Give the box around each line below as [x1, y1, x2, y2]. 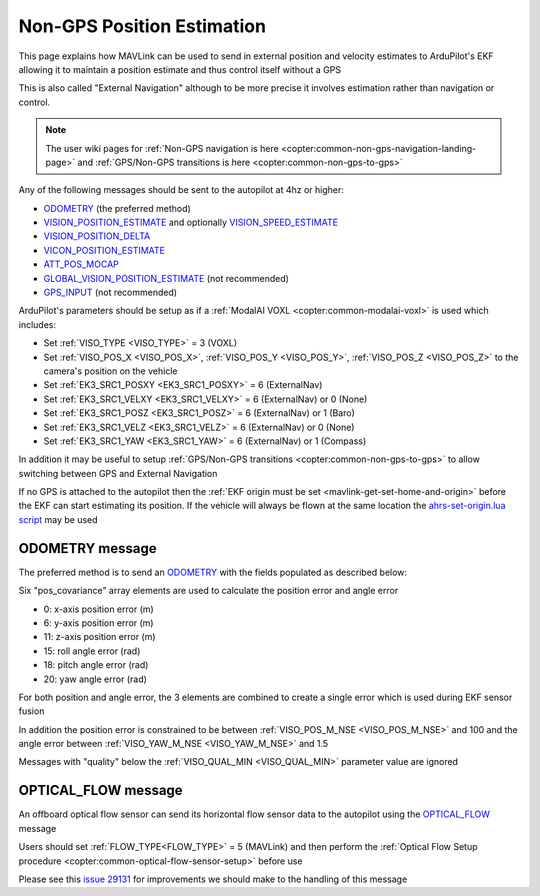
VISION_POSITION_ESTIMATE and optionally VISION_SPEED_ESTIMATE [43, 216, 339, 229]
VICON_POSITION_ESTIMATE [43, 244, 165, 256]
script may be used [18, 513, 99, 525]
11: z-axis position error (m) [43, 631, 156, 643]
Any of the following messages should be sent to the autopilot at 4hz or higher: [18, 184, 345, 196]
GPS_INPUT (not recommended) [43, 286, 178, 299]
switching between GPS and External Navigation [18, 467, 218, 479]
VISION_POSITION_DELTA [43, 230, 151, 242]
